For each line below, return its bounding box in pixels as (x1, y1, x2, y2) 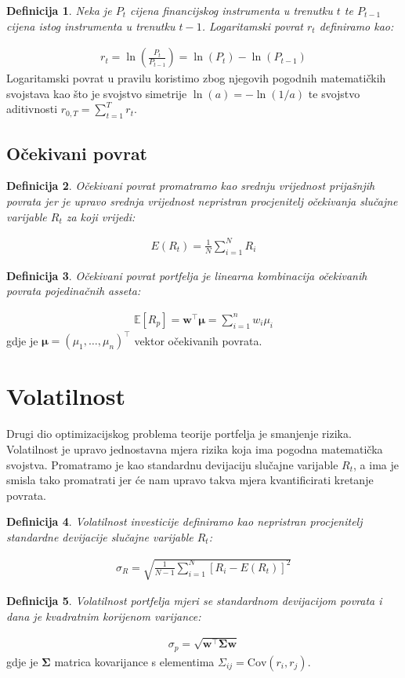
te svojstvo (308, 85, 360, 101)
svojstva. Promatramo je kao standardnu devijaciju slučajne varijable (6, 456, 338, 472)
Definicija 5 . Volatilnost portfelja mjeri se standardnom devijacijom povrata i (6, 592, 382, 609)
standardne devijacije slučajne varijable (6, 528, 193, 545)
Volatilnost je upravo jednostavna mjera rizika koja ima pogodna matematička (6, 440, 383, 457)
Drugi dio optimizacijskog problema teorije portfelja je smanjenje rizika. (6, 425, 352, 442)
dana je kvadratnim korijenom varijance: (6, 607, 201, 624)
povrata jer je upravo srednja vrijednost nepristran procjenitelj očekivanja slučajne (6, 193, 398, 209)
